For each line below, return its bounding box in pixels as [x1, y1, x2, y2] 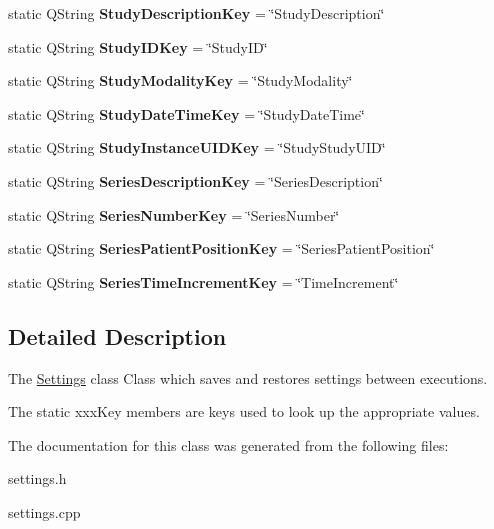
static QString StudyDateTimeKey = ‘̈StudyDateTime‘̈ [8, 103, 365, 124]
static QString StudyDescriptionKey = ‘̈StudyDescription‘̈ [8, 3, 385, 23]
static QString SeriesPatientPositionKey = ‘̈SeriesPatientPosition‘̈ [8, 238, 435, 259]
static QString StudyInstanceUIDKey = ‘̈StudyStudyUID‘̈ [8, 137, 386, 158]
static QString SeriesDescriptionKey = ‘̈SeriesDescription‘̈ [8, 170, 383, 191]
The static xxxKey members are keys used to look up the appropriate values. [8, 401, 480, 422]
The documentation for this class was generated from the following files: [8, 434, 449, 455]
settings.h [8, 468, 67, 489]
